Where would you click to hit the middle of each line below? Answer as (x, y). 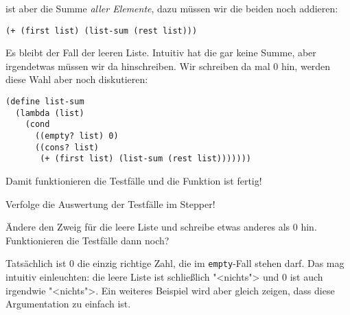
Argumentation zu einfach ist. (68, 304)
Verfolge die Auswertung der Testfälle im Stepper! (110, 203)
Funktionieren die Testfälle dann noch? (87, 240)
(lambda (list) (50, 113)
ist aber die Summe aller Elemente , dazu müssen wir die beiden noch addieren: (172, 8)
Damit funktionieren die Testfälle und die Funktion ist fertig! (134, 180)
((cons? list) (67, 147)
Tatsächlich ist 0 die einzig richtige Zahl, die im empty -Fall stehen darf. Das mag (175, 263)
